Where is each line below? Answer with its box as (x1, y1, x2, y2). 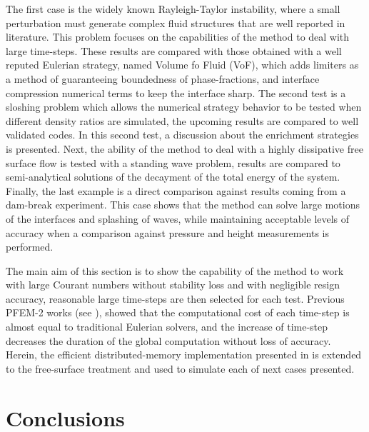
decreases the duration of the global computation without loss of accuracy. (6, 333, 331, 348)
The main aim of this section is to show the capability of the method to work (6, 263, 344, 278)
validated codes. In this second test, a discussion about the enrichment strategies (6, 127, 359, 142)
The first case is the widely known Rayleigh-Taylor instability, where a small (6, 1, 340, 16)
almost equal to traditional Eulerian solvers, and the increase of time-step (6, 319, 328, 334)
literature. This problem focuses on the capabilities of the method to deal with (6, 29, 350, 44)
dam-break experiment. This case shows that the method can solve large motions (6, 197, 360, 212)
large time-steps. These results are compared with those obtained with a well (6, 43, 342, 58)
